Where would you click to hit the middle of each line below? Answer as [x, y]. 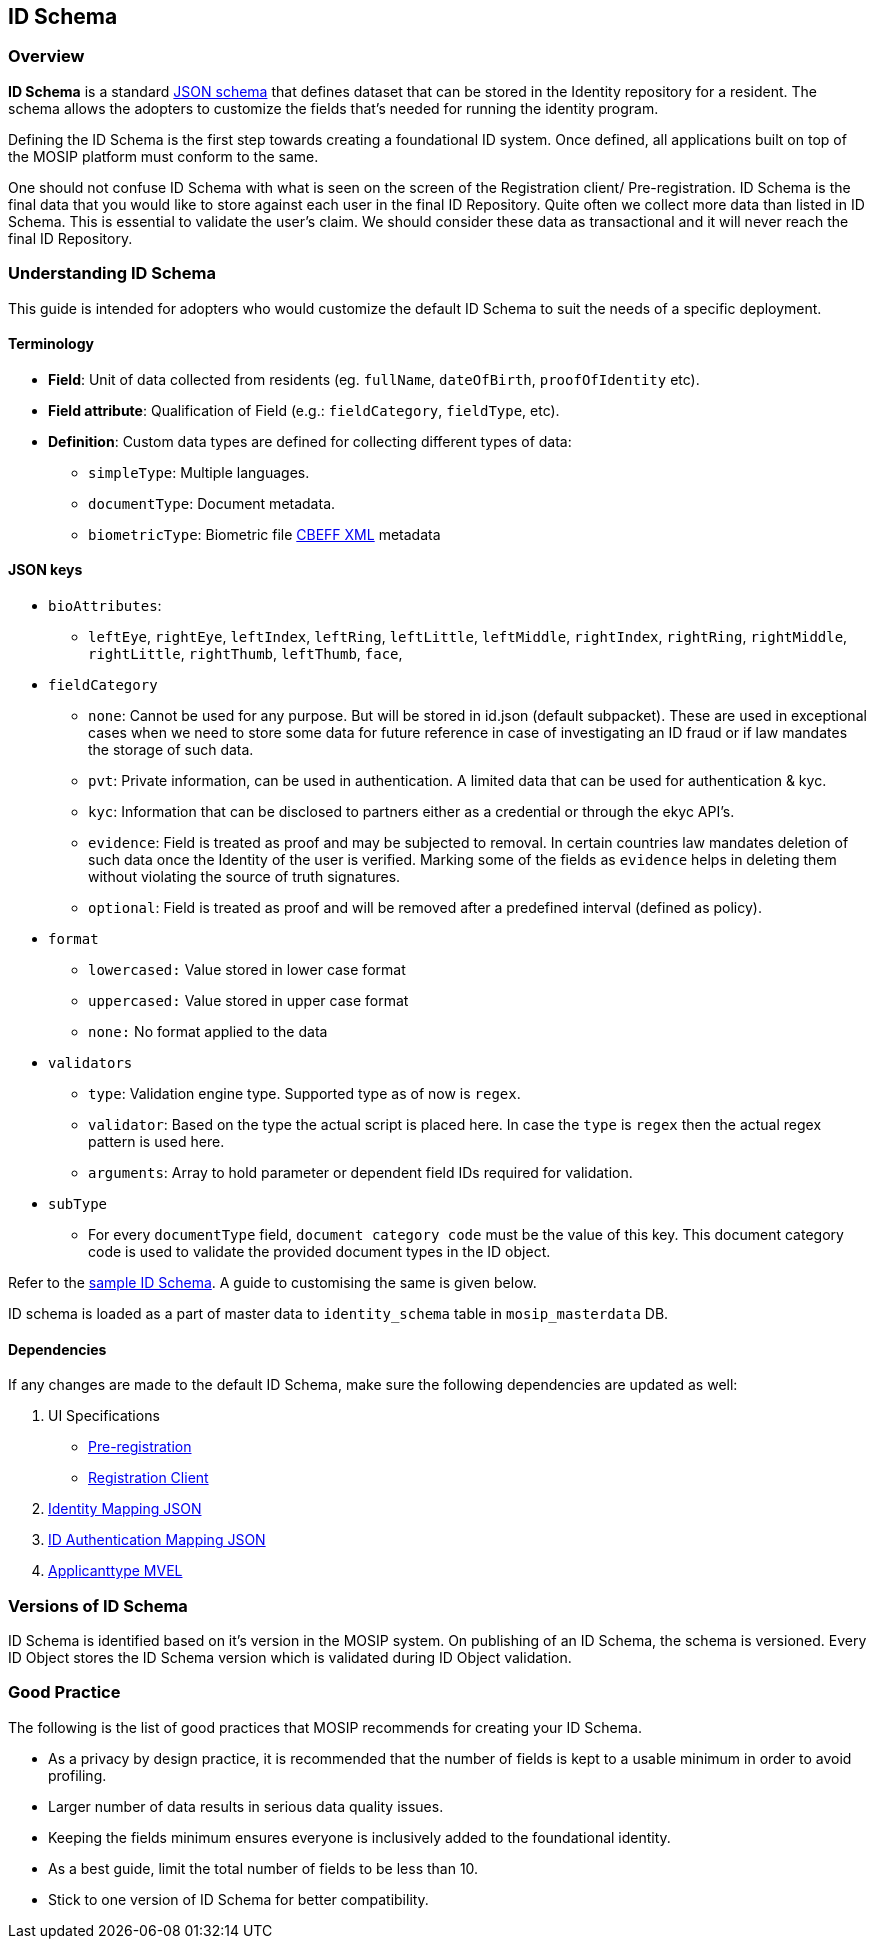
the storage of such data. [171, 749]
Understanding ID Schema [112, 273]
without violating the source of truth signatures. [244, 876]
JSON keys [45, 570]
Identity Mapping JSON [125, 1509]
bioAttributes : [105, 605]
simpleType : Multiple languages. [199, 472]
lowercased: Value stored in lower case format [247, 969]
